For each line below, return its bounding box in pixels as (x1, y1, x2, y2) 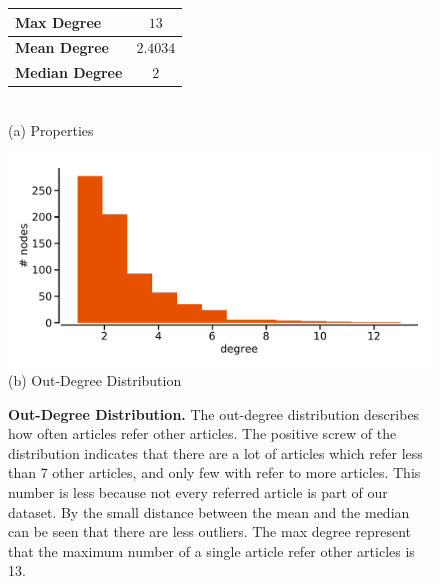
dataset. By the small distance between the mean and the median (8, 501, 410, 522)
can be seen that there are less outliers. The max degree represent (8, 521, 412, 542)
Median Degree (15, 62, 123, 83)
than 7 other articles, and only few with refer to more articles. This (8, 462, 421, 483)
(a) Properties (8, 119, 94, 140)
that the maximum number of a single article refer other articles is (8, 540, 415, 561)
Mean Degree (15, 37, 109, 58)
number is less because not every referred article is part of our (8, 482, 388, 503)
